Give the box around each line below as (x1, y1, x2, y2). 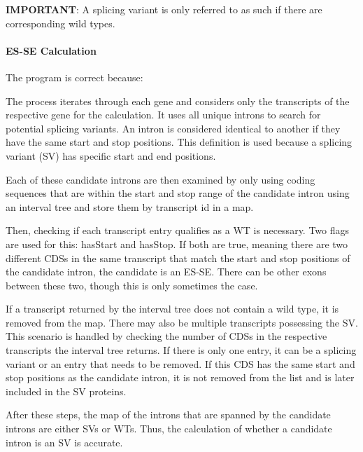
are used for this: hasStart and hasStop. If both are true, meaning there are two (6, 236, 348, 251)
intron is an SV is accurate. (6, 434, 123, 449)
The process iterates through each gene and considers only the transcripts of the (6, 93, 350, 108)
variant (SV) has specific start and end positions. (6, 148, 216, 163)
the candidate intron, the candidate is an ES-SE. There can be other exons (6, 264, 327, 279)
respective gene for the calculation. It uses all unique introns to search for (6, 107, 321, 122)
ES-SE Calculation (6, 43, 97, 57)
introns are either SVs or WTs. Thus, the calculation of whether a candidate (6, 421, 332, 436)
